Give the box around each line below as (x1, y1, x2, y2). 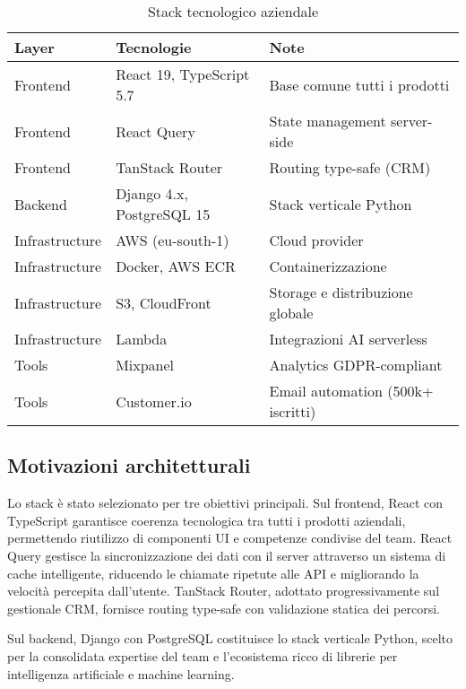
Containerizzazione (269, 256, 387, 276)
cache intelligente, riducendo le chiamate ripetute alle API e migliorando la (7, 563, 419, 582)
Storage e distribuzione (269, 282, 413, 302)
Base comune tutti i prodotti (269, 74, 450, 95)
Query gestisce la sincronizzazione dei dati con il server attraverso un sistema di (7, 545, 446, 564)
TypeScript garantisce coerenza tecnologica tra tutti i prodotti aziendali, (7, 510, 406, 529)
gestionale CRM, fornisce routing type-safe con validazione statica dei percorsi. (7, 598, 440, 617)
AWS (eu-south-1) (116, 230, 229, 250)
